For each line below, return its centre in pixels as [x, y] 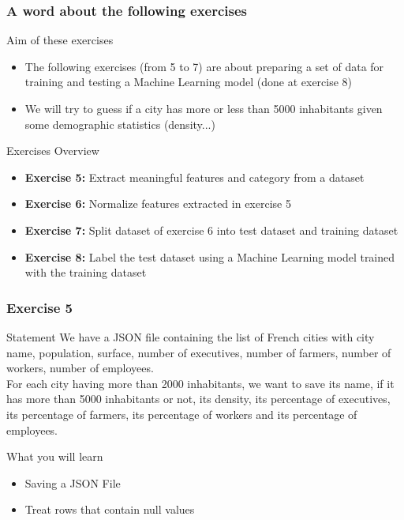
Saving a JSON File [73, 482]
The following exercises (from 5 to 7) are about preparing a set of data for [204, 66]
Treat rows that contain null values [110, 509]
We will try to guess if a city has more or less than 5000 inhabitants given [204, 108]
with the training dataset [86, 272]
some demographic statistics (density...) [120, 124]
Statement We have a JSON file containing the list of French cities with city [191, 336]
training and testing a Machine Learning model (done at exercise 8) [189, 82]
